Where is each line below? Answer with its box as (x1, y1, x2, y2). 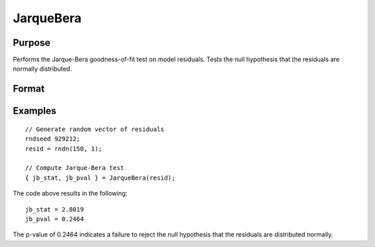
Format (12, 83, 45, 95)
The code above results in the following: (12, 189, 128, 198)
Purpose (12, 37, 51, 49)
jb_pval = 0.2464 (25, 215, 84, 223)
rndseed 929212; (25, 135, 81, 143)
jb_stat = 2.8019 (25, 205, 84, 213)
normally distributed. (12, 65, 72, 73)
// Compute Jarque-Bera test (25, 164, 124, 172)
